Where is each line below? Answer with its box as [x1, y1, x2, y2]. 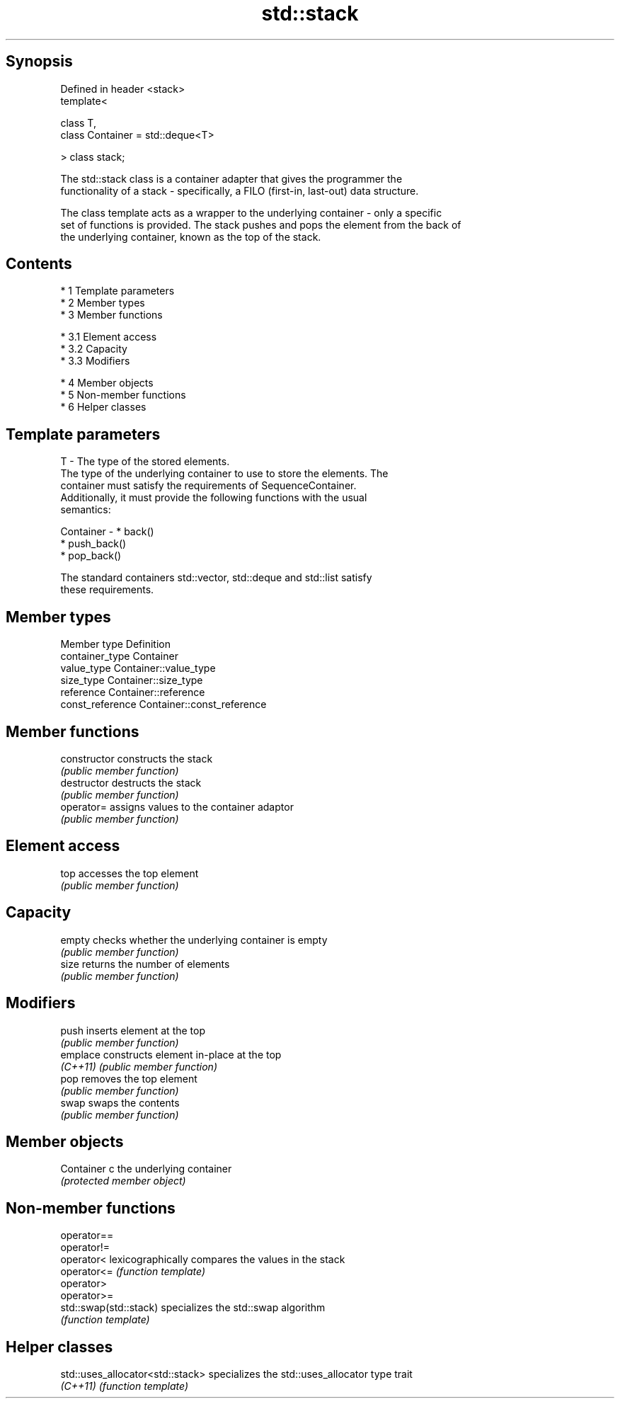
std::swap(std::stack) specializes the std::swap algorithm [60, 1301, 326, 1314]
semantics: [60, 503, 111, 516]
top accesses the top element [60, 867, 199, 879]
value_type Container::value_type [60, 662, 216, 675]
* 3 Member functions [60, 309, 163, 321]
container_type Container [60, 650, 178, 663]
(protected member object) [60, 1175, 186, 1187]
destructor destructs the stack [60, 776, 202, 789]
